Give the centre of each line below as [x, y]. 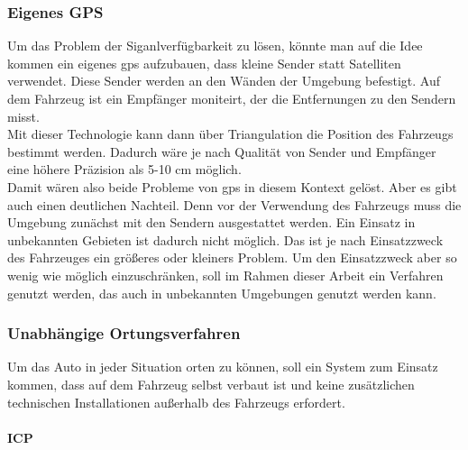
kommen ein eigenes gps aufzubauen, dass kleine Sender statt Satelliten [204, 63]
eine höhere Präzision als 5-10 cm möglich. [124, 169]
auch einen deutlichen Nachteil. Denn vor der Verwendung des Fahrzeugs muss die [234, 204]
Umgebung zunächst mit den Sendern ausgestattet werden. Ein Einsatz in [211, 222]
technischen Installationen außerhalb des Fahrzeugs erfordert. [176, 402]
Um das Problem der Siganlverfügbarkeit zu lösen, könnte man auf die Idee [215, 46]
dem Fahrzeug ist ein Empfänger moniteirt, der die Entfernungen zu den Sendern [232, 98]
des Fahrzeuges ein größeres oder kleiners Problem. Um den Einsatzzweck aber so [232, 257]
